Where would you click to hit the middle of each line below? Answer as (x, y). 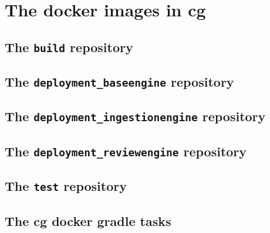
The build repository (69, 47)
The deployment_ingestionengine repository (135, 116)
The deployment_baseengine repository (119, 82)
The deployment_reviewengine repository (126, 151)
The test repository (66, 186)
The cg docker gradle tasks (88, 220)
